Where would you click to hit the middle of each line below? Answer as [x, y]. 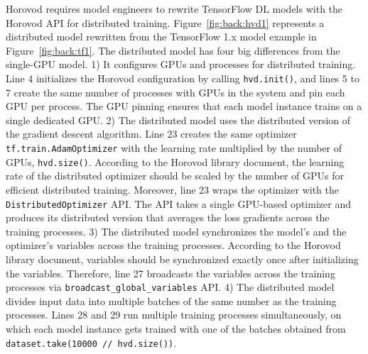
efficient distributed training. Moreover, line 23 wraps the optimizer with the [173, 189]
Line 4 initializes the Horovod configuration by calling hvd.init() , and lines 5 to [183, 78]
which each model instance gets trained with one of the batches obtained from [176, 328]
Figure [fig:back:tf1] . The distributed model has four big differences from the [173, 50]
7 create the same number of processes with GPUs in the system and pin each [175, 92]
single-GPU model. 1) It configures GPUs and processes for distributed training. [181, 64]
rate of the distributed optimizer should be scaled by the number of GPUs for [175, 176]
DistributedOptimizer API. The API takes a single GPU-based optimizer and [178, 203]
